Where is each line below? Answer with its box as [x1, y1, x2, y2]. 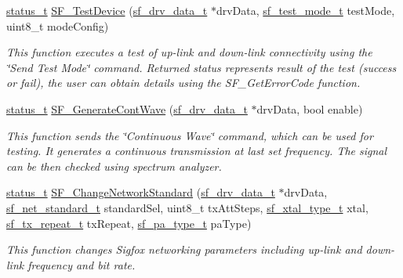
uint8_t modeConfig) [6, 17, 109, 34]
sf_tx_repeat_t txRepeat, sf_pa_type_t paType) [6, 215, 252, 231]
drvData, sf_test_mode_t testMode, [216, 2, 395, 18]
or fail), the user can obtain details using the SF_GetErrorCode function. [6, 74, 361, 91]
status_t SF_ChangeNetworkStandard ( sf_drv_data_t [6, 184, 275, 200]
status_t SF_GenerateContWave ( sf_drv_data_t [6, 100, 248, 117]
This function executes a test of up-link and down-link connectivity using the [6, 44, 372, 60]
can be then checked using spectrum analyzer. [6, 157, 222, 174]
